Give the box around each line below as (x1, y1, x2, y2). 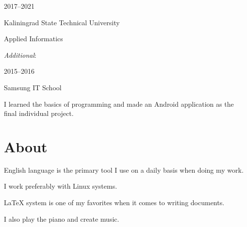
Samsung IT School (4, 82, 62, 92)
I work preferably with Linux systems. (4, 181, 117, 191)
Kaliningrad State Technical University (4, 17, 120, 27)
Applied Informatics (4, 33, 63, 44)
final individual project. (4, 108, 74, 118)
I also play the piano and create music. (4, 213, 119, 224)
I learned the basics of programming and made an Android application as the (4, 98, 234, 109)
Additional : (4, 49, 36, 60)
